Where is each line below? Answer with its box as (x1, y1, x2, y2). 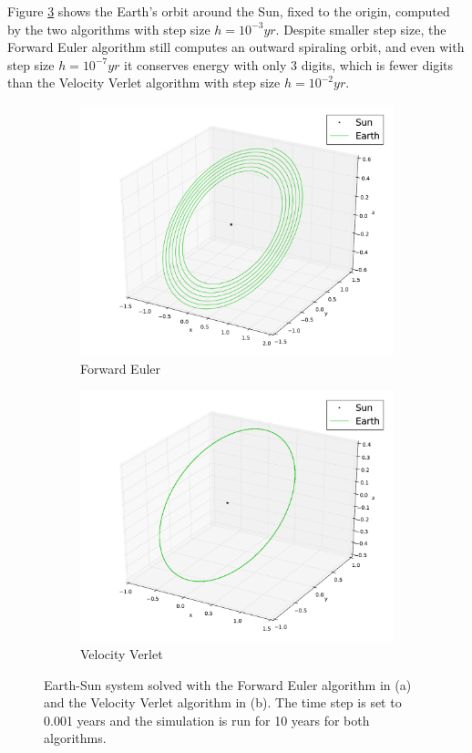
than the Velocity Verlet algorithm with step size (7, 73, 281, 92)
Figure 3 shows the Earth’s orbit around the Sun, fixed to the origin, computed (7, 2, 450, 20)
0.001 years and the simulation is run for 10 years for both (44, 710, 370, 729)
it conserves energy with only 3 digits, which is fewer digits (124, 55, 454, 74)
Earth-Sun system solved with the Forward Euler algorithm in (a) (44, 675, 412, 694)
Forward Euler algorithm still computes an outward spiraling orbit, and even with (7, 37, 465, 57)
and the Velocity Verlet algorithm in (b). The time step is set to (44, 693, 402, 712)
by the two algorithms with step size (7, 19, 210, 38)
